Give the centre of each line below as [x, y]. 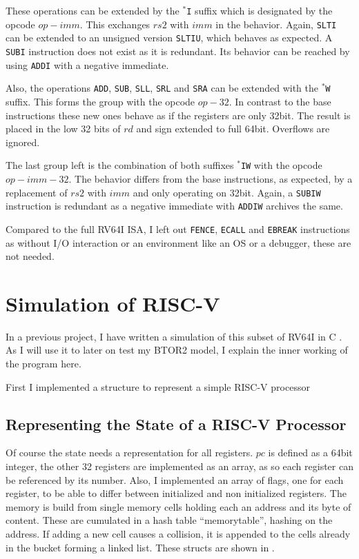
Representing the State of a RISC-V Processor [176, 424]
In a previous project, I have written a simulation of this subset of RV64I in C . [174, 336]
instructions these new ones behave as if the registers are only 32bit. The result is [178, 115]
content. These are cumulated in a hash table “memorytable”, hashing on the [169, 520]
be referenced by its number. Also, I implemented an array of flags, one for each [175, 479]
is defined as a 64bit [310, 453]
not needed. [30, 256]
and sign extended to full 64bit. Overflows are [233, 129]
